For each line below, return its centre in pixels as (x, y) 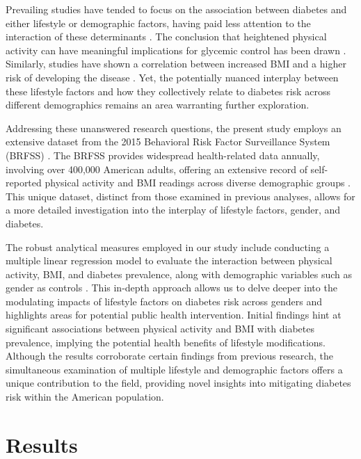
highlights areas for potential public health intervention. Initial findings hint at (174, 315)
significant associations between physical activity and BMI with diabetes (160, 329)
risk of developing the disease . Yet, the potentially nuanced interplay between (172, 77)
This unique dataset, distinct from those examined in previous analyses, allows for (180, 196)
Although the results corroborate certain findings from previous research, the (169, 356)
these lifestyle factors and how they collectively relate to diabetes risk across (168, 91)
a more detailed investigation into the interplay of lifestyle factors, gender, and (173, 210)
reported (24, 183)
